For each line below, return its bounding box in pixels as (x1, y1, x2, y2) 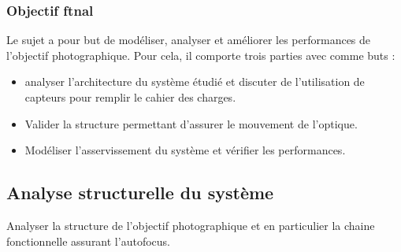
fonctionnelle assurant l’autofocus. (6, 232, 170, 249)
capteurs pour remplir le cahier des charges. (24, 89, 236, 105)
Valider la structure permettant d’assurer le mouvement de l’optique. (24, 115, 358, 132)
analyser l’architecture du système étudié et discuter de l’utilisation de (24, 73, 365, 90)
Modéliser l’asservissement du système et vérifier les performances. (24, 142, 346, 158)
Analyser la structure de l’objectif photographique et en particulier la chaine (6, 217, 375, 233)
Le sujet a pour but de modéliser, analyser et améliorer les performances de (6, 31, 371, 48)
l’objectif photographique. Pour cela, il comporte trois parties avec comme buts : (6, 46, 395, 63)
